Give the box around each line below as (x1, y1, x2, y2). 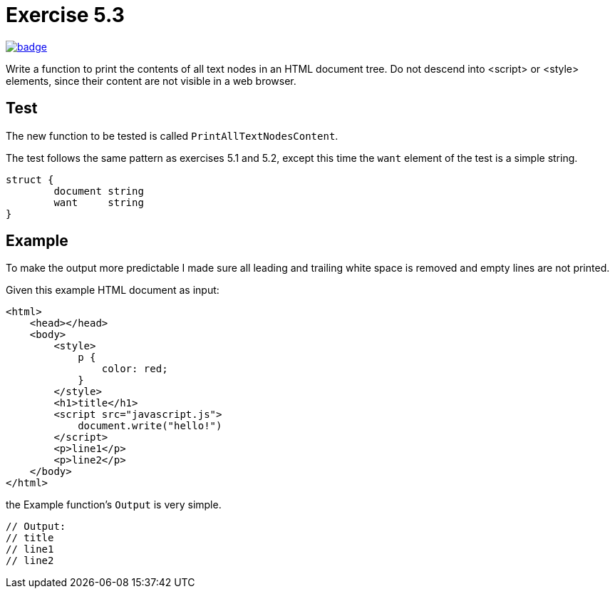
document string (53, 185, 144, 197)
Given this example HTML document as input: (6, 284, 219, 297)
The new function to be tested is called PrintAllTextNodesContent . (6, 129, 338, 142)
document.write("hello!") (78, 420, 222, 432)
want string (53, 196, 144, 208)
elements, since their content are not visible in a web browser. (6, 74, 296, 87)
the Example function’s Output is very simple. (6, 498, 222, 511)
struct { (6, 173, 54, 185)
